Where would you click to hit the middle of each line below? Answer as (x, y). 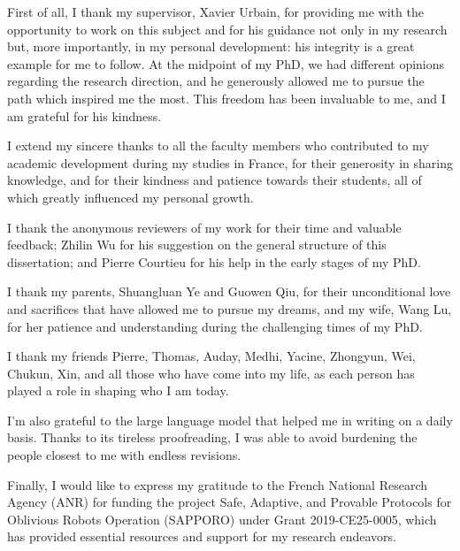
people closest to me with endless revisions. (124, 455)
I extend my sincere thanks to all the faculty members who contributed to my (218, 145)
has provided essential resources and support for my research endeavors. (202, 536)
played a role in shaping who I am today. (118, 390)
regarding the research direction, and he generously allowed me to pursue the (216, 81)
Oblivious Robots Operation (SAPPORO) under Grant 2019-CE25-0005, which (222, 519)
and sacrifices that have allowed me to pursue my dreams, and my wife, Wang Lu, (230, 308)
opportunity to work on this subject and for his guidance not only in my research (227, 29)
